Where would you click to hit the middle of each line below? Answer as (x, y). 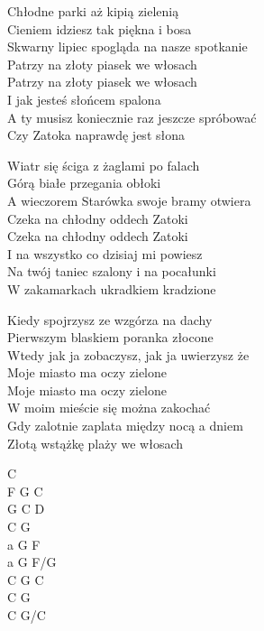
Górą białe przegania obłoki (84, 183)
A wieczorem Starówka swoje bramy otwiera (129, 200)
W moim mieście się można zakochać (109, 408)
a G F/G (32, 562)
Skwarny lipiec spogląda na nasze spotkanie (127, 46)
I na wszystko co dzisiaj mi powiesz (105, 253)
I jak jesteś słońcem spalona (84, 99)
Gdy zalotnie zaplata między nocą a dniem (125, 426)
